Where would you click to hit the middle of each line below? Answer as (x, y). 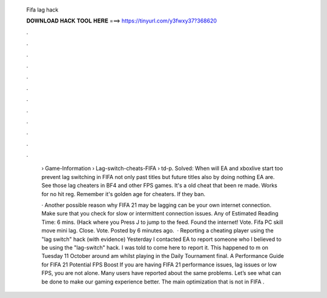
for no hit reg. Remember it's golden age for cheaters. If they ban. (124, 194)
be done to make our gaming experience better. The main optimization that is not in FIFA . (153, 282)
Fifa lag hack (42, 10)
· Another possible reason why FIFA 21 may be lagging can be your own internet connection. (157, 205)
